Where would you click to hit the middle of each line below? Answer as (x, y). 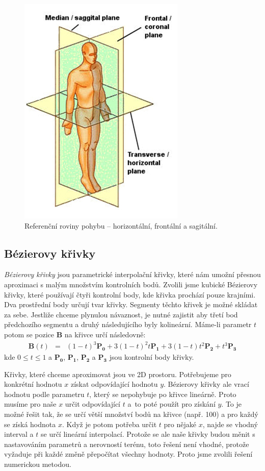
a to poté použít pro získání (171, 404)
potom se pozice (29, 334)
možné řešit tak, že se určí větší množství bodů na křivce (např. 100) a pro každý (131, 414)
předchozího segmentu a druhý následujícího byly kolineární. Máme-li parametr (128, 324)
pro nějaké (180, 424)
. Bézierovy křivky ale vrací (206, 384)
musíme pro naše (30, 404)
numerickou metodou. (38, 464)
